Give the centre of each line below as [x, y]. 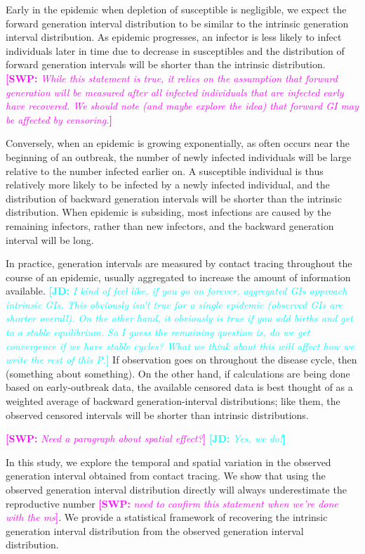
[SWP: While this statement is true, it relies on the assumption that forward [172, 78]
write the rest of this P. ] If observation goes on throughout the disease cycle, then [181, 360]
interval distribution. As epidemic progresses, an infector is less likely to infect [174, 37]
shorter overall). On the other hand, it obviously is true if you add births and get [179, 318]
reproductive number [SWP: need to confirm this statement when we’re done [172, 503]
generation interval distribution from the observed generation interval [155, 530]
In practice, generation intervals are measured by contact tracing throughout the [179, 263]
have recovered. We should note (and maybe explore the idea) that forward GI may [182, 106]
